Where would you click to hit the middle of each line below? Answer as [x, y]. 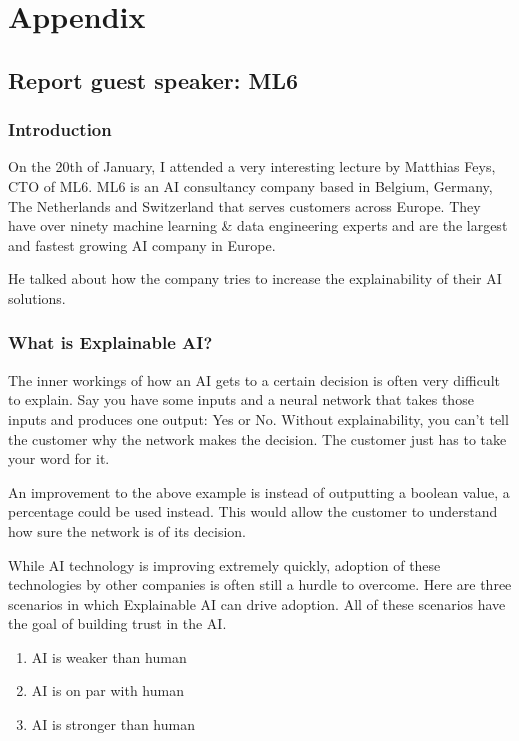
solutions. [37, 297]
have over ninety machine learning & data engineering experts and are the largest [258, 225]
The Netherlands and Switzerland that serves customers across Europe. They [244, 205]
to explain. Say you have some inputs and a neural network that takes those [241, 399]
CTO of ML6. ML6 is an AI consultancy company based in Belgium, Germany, [250, 185]
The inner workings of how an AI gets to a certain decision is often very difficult [254, 379]
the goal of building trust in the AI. [117, 623]
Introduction [60, 129]
